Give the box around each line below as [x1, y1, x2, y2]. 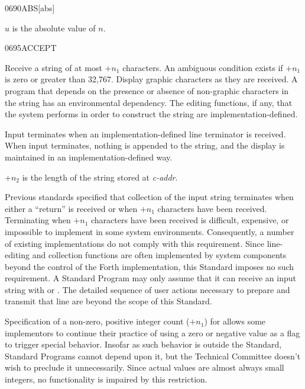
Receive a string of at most [5, 61, 102, 73]
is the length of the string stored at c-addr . [22, 171, 178, 183]
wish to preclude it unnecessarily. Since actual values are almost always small [5, 361, 284, 374]
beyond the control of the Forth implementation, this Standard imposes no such [5, 260, 294, 272]
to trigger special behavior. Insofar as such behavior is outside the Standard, [5, 338, 282, 351]
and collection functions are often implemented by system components [32, 249, 287, 261]
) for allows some [204, 315, 266, 327]
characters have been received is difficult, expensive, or [90, 214, 289, 226]
